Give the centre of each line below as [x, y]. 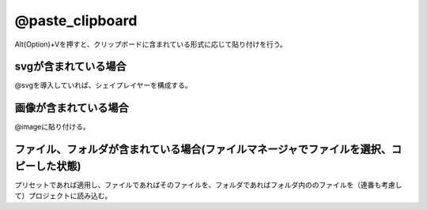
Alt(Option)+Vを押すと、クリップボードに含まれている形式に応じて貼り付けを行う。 [151, 44]
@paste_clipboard [76, 21]
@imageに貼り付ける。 [52, 127]
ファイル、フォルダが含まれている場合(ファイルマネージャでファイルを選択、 [203, 150]
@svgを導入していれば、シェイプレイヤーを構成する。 [104, 85]
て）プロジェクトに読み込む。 [63, 196]
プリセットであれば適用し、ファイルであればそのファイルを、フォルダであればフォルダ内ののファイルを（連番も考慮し [208, 185]
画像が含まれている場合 [72, 108]
